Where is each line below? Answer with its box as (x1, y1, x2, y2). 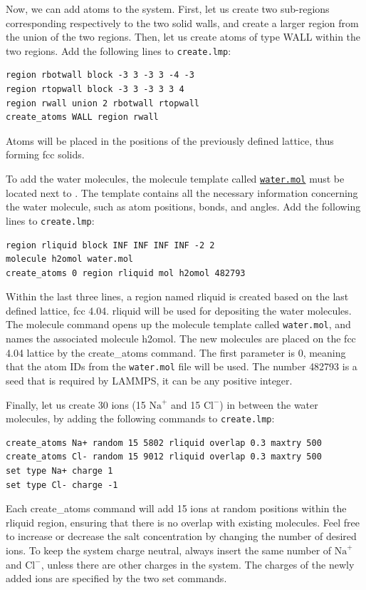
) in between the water (219, 397, 318, 412)
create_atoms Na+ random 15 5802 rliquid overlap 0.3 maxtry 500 (6, 437, 322, 448)
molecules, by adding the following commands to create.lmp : (6, 411, 275, 426)
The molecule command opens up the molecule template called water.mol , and (6, 317, 351, 332)
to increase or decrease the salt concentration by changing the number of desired (6, 529, 357, 544)
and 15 (171, 397, 201, 412)
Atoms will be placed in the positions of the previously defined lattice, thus (6, 133, 334, 148)
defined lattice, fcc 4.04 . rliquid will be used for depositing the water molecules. (6, 302, 352, 317)
